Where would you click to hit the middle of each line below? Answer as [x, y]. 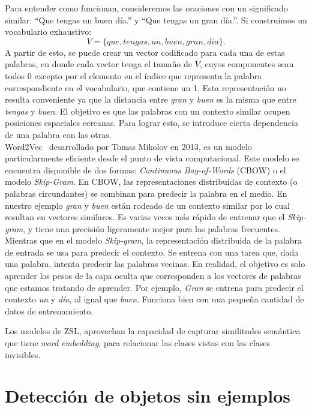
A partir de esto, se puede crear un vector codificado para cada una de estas [145, 52]
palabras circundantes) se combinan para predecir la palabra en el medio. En [146, 193]
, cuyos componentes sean [247, 64]
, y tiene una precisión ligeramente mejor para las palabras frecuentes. [151, 228]
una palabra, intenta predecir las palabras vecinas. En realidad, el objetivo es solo [155, 264]
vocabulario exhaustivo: [48, 31]
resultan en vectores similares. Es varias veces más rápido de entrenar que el [145, 217]
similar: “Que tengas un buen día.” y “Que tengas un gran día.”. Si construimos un [156, 19]
